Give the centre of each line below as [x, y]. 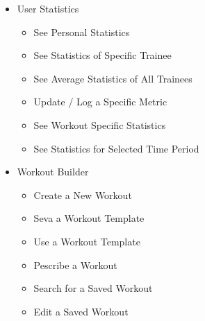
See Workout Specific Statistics [100, 124]
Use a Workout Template [87, 241]
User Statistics [48, 8]
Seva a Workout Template [89, 218]
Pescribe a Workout [75, 264]
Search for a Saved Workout [93, 288]
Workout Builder [53, 172]
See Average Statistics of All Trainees [113, 78]
